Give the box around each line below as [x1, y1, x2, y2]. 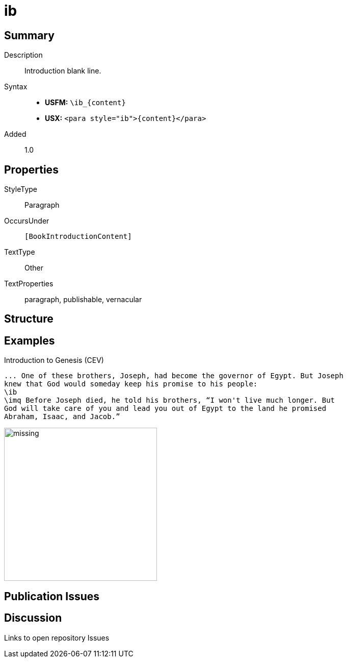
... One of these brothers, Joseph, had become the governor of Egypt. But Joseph [4, 372, 343, 380]
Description [4, 51, 43, 60]
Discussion [4, 611, 62, 625]
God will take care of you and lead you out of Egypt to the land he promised [4, 404, 327, 413]
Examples [4, 334, 55, 347]
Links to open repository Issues [4, 633, 110, 642]
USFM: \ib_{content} [45, 98, 126, 107]
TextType [4, 248, 35, 257]
